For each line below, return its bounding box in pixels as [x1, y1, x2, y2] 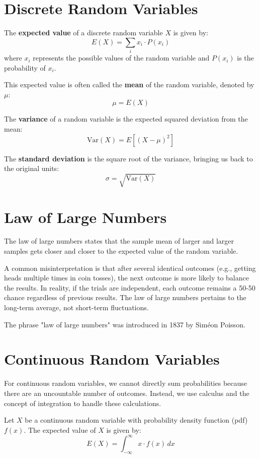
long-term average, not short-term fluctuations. [4, 302, 149, 313]
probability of [4, 62, 46, 73]
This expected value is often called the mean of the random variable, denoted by [4, 79, 254, 90]
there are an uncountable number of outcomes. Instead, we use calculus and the [4, 387, 249, 398]
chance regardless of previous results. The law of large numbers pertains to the [4, 292, 246, 303]
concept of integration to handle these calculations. [4, 397, 161, 408]
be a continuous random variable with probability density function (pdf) [25, 415, 248, 425]
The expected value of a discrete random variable [4, 27, 163, 38]
